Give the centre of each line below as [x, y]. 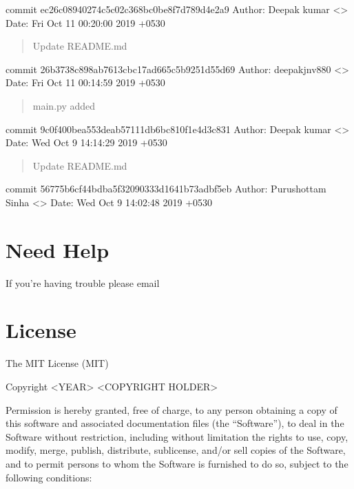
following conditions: [49, 477]
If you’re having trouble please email [83, 282]
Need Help [58, 249]
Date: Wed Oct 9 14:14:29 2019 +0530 [86, 142]
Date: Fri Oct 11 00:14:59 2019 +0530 [85, 82]
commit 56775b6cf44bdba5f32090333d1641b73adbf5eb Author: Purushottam [166, 189]
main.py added [64, 105]
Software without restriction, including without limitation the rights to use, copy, [177, 436]
